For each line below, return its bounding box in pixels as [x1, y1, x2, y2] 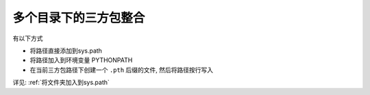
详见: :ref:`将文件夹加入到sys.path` [12, 79, 110, 87]
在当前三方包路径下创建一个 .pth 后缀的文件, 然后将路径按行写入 [29, 66, 214, 74]
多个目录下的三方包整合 [12, 10, 145, 25]
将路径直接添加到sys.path [29, 46, 103, 55]
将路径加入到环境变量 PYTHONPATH [29, 56, 133, 64]
